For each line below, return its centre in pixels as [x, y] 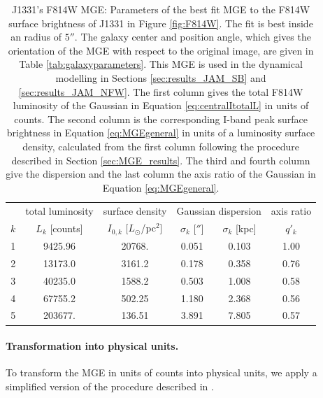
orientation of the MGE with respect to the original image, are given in [161, 50]
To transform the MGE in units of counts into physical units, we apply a [161, 372]
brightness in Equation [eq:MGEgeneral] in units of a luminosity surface [161, 133]
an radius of [36, 37]
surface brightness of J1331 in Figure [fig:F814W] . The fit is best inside [161, 23]
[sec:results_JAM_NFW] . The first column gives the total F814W [161, 91]
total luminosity [59, 210]
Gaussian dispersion [219, 210]
